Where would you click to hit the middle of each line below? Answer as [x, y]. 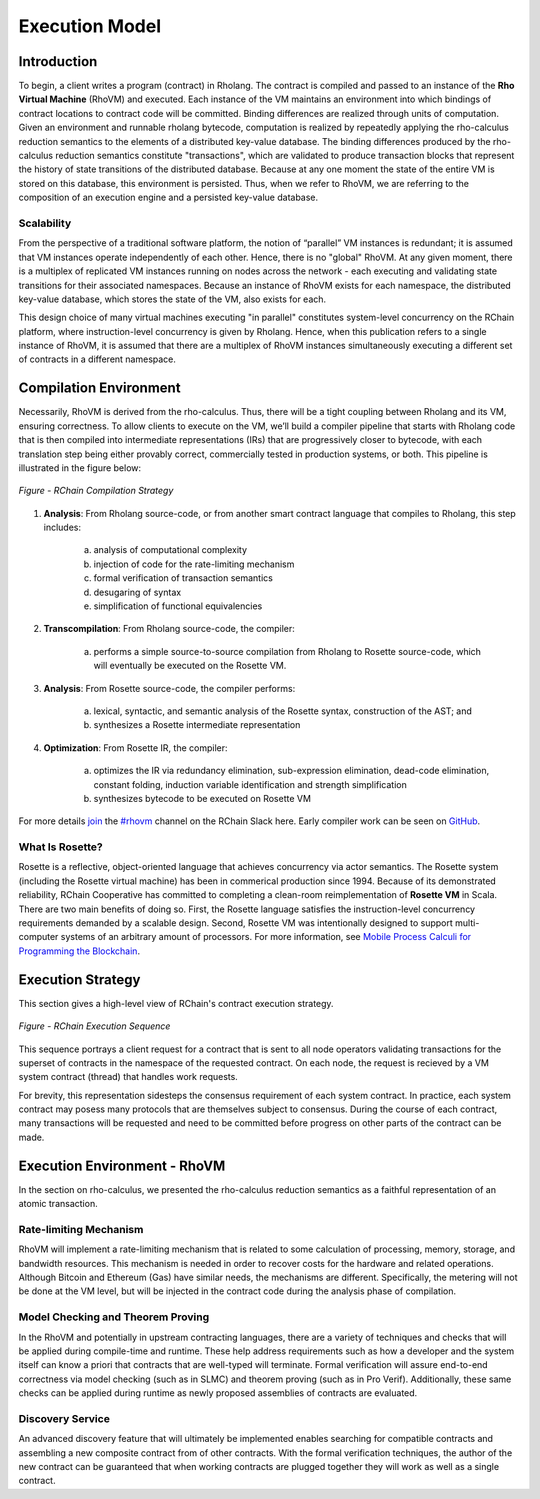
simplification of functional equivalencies [178, 606]
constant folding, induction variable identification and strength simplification [250, 784]
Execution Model [90, 26]
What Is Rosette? [61, 847]
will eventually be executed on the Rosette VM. [190, 666]
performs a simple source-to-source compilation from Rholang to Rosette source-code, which [287, 651]
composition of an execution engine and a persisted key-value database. [168, 197]
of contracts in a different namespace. [97, 359]
